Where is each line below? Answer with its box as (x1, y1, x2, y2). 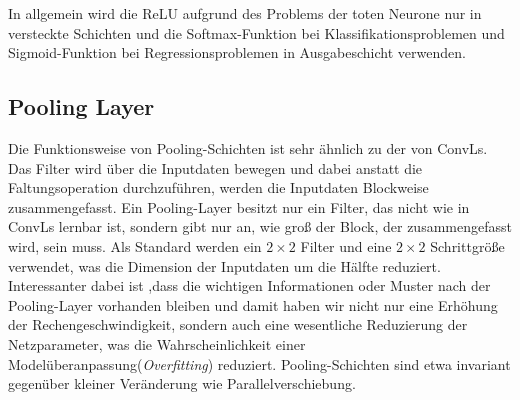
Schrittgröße (430, 235, 505, 256)
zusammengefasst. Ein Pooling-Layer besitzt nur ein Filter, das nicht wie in (8, 196, 470, 217)
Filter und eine (300, 235, 392, 256)
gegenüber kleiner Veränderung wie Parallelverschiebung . (8, 373, 356, 394)
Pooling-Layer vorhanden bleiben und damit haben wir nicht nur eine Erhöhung (8, 294, 498, 315)
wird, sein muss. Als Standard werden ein (8, 235, 262, 256)
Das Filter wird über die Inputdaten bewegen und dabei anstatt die (8, 157, 423, 178)
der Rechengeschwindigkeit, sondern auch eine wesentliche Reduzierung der (8, 314, 468, 335)
